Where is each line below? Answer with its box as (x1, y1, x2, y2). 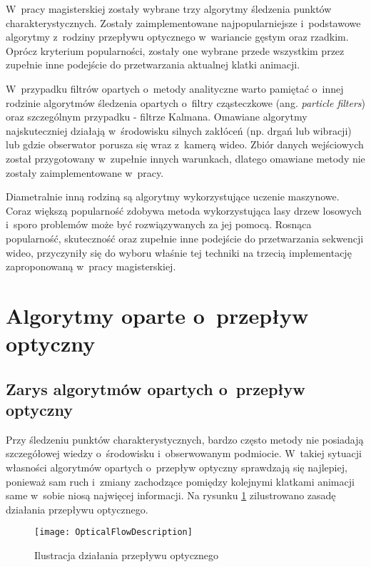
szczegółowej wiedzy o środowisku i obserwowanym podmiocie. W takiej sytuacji (6, 446, 362, 461)
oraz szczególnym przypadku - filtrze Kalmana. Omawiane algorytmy (6, 109, 308, 124)
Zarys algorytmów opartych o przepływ (6, 377, 305, 399)
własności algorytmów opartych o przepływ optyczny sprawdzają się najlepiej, (6, 460, 347, 475)
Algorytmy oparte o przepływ (6, 300, 309, 330)
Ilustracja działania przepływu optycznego (34, 548, 219, 563)
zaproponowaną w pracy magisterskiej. (6, 259, 176, 274)
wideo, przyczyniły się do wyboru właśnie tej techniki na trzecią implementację (6, 245, 352, 260)
